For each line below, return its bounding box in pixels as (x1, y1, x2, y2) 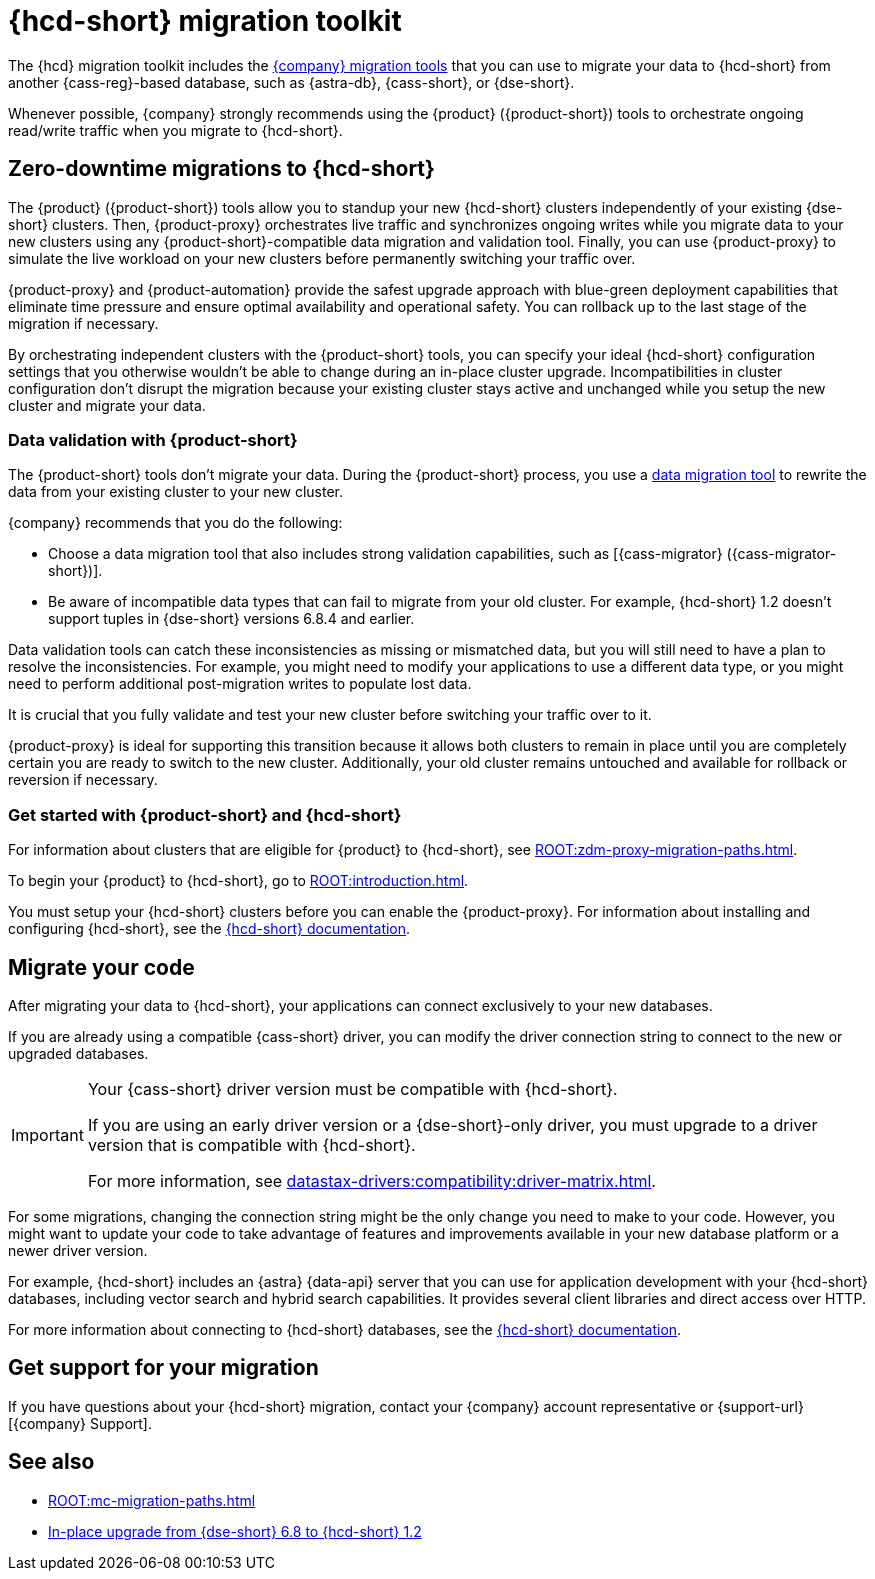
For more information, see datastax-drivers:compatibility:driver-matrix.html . (87, 1170, 656, 1191)
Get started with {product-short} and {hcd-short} (8, 804, 402, 825)
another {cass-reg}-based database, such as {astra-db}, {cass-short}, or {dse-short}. (8, 73, 575, 91)
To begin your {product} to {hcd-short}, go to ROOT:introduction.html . (8, 872, 469, 890)
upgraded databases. (8, 1044, 149, 1062)
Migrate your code (8, 954, 195, 980)
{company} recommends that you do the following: (8, 514, 343, 532)
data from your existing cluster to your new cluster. (8, 483, 343, 501)
